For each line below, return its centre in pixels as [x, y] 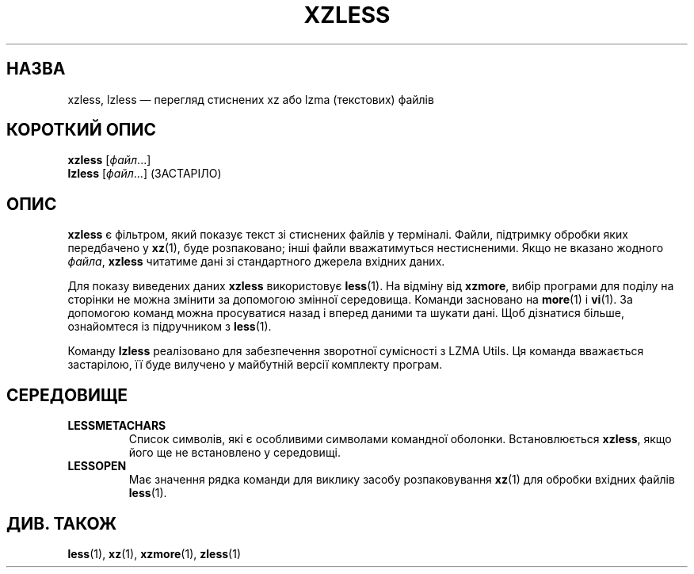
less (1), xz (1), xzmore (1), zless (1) [154, 553]
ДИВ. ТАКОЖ [62, 523]
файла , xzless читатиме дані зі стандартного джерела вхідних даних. [256, 262]
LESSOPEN [97, 466]
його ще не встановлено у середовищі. [235, 453]
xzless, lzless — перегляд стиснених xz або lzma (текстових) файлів [251, 99]
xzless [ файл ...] [109, 160]
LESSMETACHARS [117, 426]
